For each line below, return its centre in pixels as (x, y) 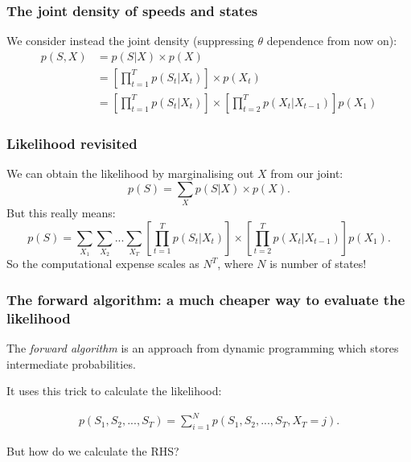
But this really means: (61, 213)
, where (235, 264)
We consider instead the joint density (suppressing (130, 41)
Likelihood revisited (72, 143)
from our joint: (307, 173)
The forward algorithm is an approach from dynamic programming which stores (203, 348)
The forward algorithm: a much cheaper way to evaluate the (206, 299)
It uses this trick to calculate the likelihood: (114, 391)
